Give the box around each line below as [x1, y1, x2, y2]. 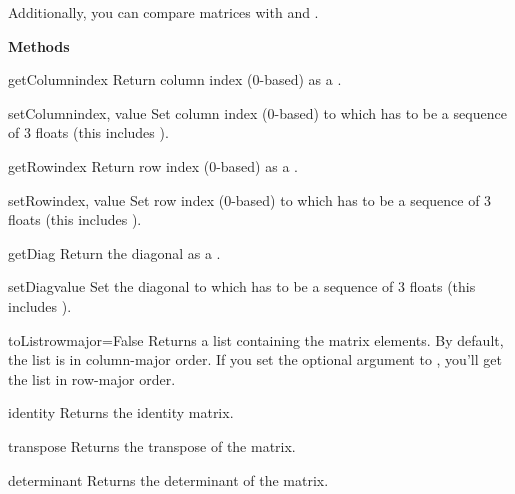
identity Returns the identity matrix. [8, 402, 234, 423]
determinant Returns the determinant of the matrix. [8, 469, 329, 490]
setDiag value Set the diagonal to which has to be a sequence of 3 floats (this [8, 276, 476, 297]
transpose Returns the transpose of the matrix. [8, 435, 296, 456]
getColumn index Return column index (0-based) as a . [8, 69, 342, 90]
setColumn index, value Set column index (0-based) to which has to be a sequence [8, 102, 507, 123]
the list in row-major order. [8, 368, 176, 389]
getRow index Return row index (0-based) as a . [8, 155, 298, 176]
